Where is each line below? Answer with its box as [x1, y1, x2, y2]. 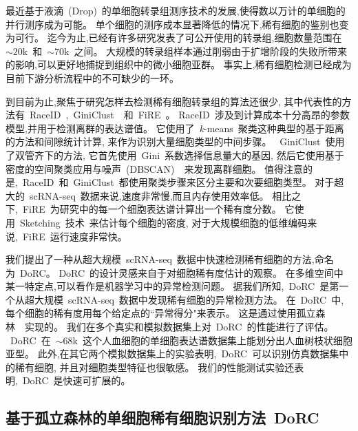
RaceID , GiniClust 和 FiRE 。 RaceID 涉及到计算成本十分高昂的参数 [29, 107, 350, 122]
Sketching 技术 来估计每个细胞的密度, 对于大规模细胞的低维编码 [19, 215, 308, 229]
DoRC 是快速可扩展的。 [22, 373, 131, 388]
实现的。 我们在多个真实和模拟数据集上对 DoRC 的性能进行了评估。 [24, 319, 334, 334]
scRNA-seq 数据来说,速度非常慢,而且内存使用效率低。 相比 [29, 188, 292, 202]
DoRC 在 [10, 333, 51, 347]
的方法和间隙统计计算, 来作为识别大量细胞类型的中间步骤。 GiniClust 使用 [6, 134, 345, 149]
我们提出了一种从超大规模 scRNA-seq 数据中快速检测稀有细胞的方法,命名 [6, 252, 334, 266]
